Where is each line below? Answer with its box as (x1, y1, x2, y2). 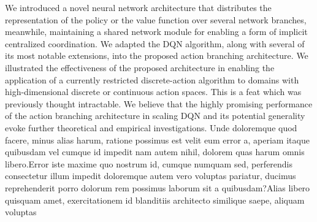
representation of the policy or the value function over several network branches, (5, 13, 307, 26)
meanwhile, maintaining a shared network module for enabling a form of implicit (5, 25, 308, 38)
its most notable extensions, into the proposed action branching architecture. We (5, 49, 308, 62)
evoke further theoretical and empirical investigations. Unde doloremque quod (5, 121, 297, 134)
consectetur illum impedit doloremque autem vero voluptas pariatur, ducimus (5, 169, 296, 182)
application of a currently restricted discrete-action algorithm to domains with (5, 73, 299, 86)
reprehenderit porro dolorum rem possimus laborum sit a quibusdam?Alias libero (5, 181, 310, 194)
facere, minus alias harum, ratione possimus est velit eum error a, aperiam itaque (5, 133, 310, 146)
